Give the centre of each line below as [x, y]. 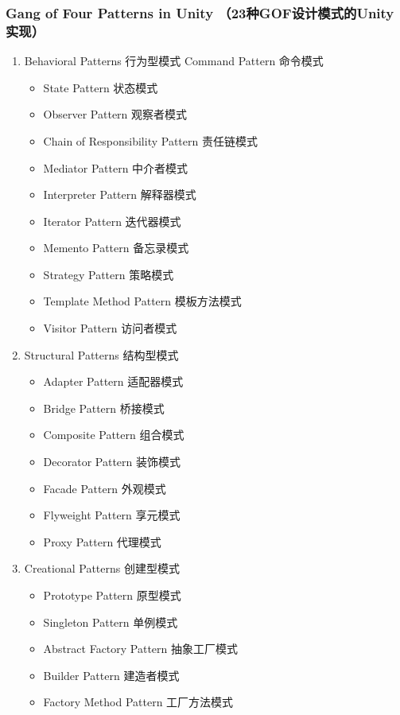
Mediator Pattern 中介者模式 [116, 167]
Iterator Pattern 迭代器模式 [112, 221]
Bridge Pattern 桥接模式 [104, 408]
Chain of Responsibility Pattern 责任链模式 [150, 140]
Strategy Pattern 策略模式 [109, 274]
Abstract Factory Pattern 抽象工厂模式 [141, 649]
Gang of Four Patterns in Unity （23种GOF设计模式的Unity [200, 12]
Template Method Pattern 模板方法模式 [142, 301]
